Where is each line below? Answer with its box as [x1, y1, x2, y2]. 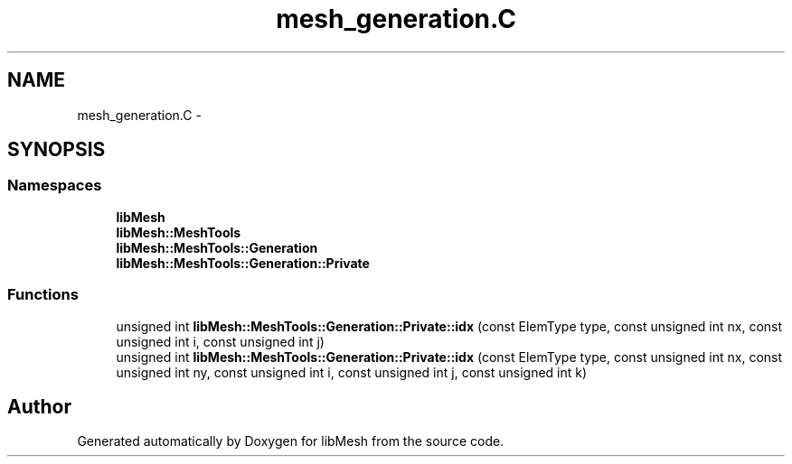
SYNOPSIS [7, 138, 106, 162]
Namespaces [7, 176, 102, 195]
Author [7, 394, 71, 418]
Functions [7, 285, 79, 304]
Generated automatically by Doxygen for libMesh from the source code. [77, 433, 504, 450]
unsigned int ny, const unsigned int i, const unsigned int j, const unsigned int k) [116, 364, 588, 380]
